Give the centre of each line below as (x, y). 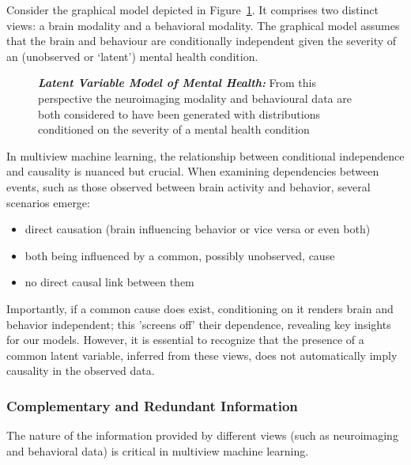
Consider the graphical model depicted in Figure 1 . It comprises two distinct (192, 9)
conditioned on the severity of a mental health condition (174, 129)
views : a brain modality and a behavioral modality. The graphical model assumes (203, 25)
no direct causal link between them (109, 282)
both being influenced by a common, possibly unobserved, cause (180, 255)
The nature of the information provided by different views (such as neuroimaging (202, 435)
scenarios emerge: (48, 202)
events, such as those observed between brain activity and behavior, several (189, 186)
